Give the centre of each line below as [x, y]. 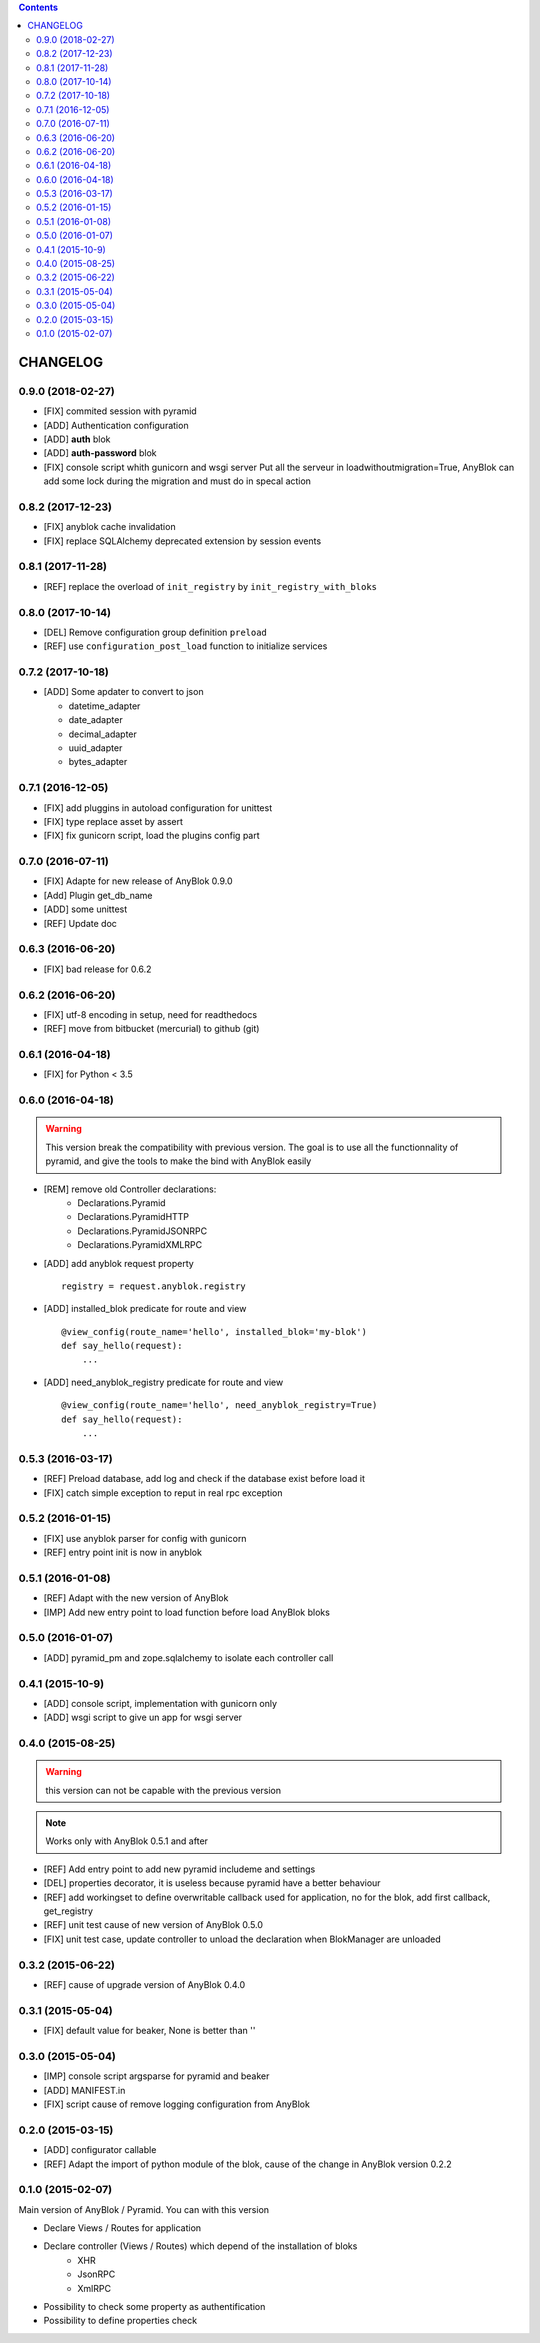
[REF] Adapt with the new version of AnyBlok [136, 1598]
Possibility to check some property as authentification [154, 2306]
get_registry [68, 1911]
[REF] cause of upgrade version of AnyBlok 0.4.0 [144, 1984]
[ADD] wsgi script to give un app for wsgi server [143, 1717]
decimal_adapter [102, 734]
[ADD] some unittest [85, 909]
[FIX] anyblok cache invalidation [109, 527]
